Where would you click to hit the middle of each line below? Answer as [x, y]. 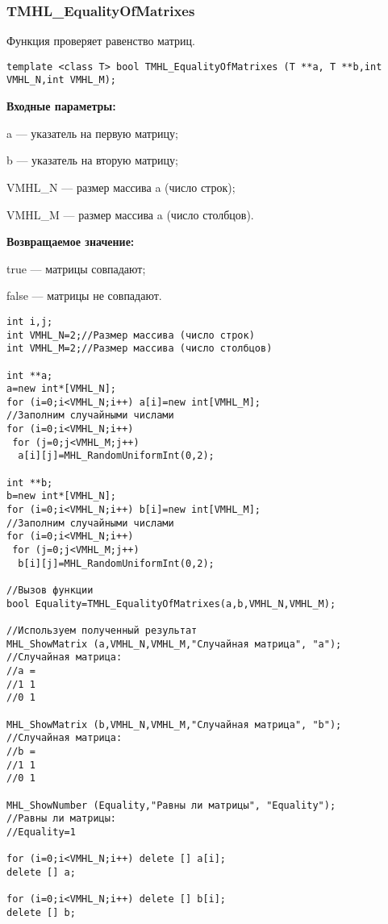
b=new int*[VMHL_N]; [62, 496]
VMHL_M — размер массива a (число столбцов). [130, 214]
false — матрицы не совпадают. [84, 296]
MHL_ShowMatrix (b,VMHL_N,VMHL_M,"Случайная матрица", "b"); [174, 724]
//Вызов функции [50, 590]
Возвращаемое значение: [71, 241]
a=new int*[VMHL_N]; [62, 389]
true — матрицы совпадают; [76, 268]
